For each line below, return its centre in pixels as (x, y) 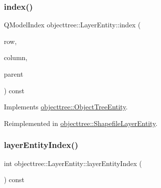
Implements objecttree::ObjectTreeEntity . (66, 107)
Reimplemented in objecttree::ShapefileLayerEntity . (81, 123)
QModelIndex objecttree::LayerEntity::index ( (72, 25)
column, (16, 57)
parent (14, 74)
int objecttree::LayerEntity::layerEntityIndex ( (73, 163)
